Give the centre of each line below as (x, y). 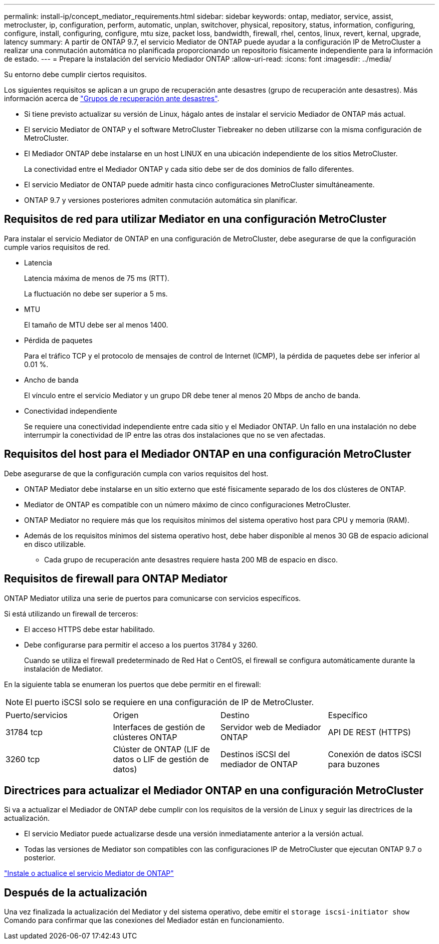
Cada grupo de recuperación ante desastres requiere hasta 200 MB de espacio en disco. (191, 559)
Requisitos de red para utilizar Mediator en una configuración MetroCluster (195, 219)
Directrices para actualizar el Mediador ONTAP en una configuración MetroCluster (214, 790)
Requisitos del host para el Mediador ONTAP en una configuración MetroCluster (208, 454)
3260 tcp (23, 759)
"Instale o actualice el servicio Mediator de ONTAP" (89, 873)
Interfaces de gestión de (159, 727)
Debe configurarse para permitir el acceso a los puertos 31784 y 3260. (141, 645)
